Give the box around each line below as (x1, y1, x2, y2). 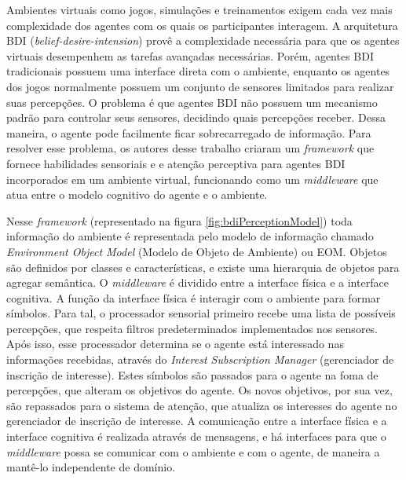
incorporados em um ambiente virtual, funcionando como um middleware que (6, 170, 379, 187)
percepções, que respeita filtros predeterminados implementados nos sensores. (6, 320, 379, 336)
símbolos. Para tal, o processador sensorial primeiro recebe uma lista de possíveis (6, 305, 396, 321)
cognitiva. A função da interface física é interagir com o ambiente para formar (6, 289, 381, 306)
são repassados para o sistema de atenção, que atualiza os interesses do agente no (6, 397, 397, 413)
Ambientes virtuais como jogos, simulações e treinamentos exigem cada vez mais (6, 2, 393, 17)
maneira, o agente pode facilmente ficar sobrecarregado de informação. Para (6, 124, 371, 141)
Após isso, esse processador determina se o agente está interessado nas (6, 335, 344, 352)
